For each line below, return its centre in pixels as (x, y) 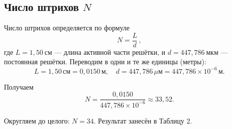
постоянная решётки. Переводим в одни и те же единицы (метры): (105, 62)
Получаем (19, 86)
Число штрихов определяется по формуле (67, 28)
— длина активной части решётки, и (110, 52)
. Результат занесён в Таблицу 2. (143, 120)
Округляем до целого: (37, 120)
